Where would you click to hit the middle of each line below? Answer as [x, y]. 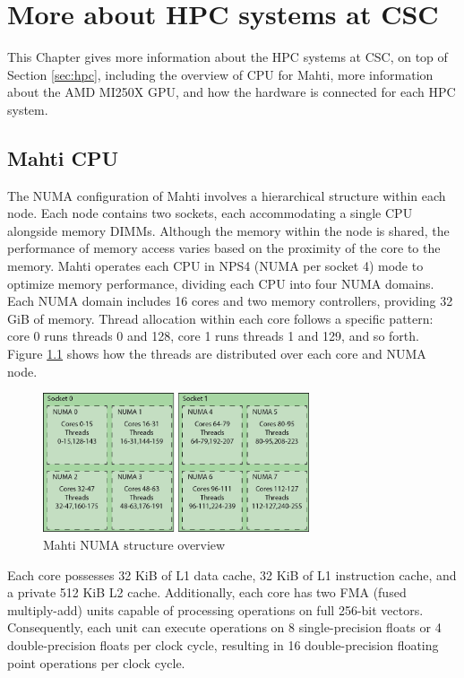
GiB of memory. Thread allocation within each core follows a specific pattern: [220, 318]
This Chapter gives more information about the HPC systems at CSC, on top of [228, 57]
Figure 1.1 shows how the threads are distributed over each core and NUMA [217, 354]
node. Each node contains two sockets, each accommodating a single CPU [210, 213]
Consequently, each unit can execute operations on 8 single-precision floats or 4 [224, 627]
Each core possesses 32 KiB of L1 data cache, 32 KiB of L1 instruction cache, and [232, 574]
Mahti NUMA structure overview [134, 544]
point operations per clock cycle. [96, 662]
